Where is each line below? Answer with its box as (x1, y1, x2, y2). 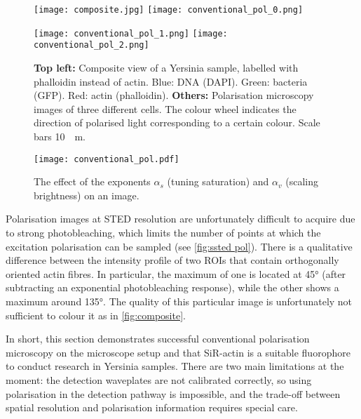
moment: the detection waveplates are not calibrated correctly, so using (6, 372, 312, 387)
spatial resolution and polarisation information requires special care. (6, 400, 298, 415)
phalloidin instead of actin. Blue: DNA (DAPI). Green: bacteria (34, 74, 308, 88)
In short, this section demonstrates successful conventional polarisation (6, 331, 310, 346)
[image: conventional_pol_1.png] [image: (34, 28, 228, 39)
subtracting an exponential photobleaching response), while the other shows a (6, 280, 339, 295)
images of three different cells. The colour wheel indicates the (34, 101, 297, 116)
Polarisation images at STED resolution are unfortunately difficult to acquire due (6, 211, 355, 226)
